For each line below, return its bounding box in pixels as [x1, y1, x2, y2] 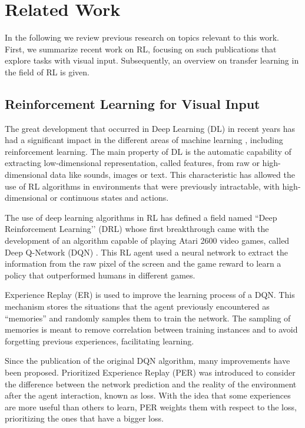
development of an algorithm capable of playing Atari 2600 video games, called [5, 234, 290, 247]
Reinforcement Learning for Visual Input [5, 94, 260, 112]
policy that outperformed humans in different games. [5, 268, 195, 281]
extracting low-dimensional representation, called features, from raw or [5, 157, 260, 169]
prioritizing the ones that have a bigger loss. [5, 412, 164, 424]
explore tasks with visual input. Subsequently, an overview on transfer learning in [5, 54, 299, 67]
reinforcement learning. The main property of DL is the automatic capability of [5, 145, 291, 157]
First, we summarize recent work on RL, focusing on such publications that [5, 42, 277, 55]
